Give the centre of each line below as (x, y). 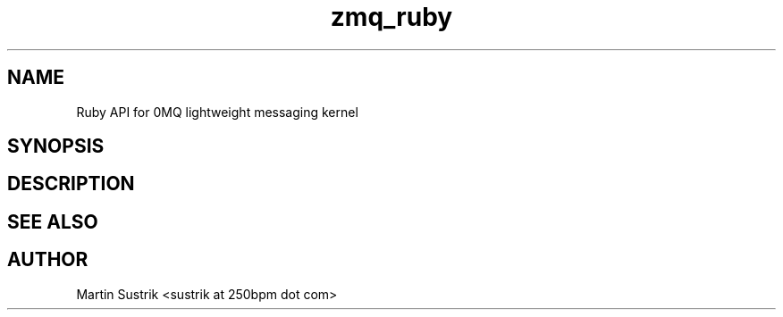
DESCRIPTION (71, 184)
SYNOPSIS (56, 146)
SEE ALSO (53, 221)
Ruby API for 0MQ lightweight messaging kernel (217, 112)
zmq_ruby (391, 17)
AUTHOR (48, 260)
